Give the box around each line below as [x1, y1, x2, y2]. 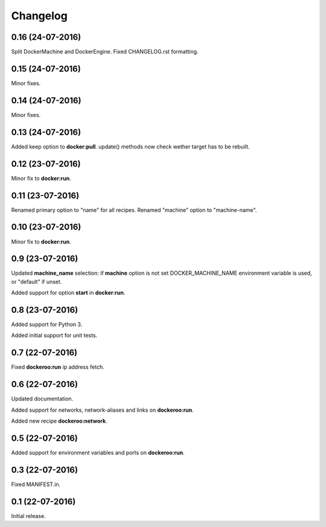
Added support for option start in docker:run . [11, 289, 126, 296]
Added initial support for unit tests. [11, 332, 98, 339]
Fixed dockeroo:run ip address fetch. [11, 363, 105, 371]
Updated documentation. [11, 395, 74, 403]
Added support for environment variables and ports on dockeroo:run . [11, 449, 185, 456]
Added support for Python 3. [11, 321, 83, 328]
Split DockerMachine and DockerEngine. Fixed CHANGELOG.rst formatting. [11, 48, 199, 56]
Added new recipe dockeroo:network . [11, 417, 108, 425]
